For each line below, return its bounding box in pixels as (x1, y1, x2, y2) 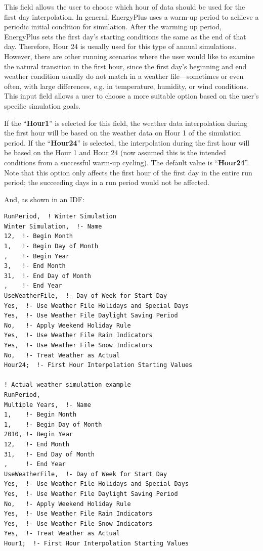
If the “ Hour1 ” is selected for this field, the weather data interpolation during (4, 117, 248, 128)
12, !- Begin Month (4, 233, 73, 240)
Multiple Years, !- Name (4, 401, 91, 408)
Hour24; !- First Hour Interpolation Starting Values (4, 361, 193, 369)
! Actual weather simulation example (4, 381, 131, 389)
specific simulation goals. (4, 100, 81, 111)
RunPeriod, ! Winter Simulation (4, 213, 116, 220)
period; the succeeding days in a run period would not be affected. (4, 177, 209, 188)
